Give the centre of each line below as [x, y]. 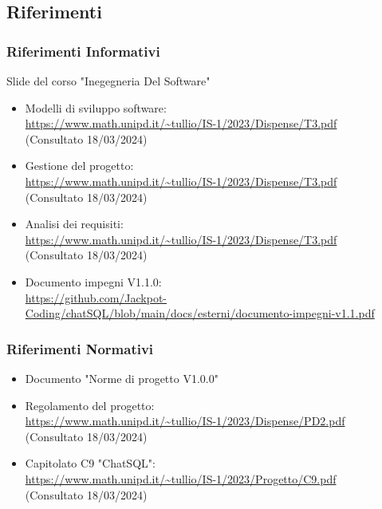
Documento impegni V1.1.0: [93, 281]
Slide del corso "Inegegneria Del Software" [108, 81]
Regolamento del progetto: [90, 405]
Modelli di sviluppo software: [96, 107]
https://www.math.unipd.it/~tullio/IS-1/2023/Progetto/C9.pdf [181, 478]
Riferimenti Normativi [80, 348]
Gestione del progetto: [79, 166]
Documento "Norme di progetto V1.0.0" [122, 378]
